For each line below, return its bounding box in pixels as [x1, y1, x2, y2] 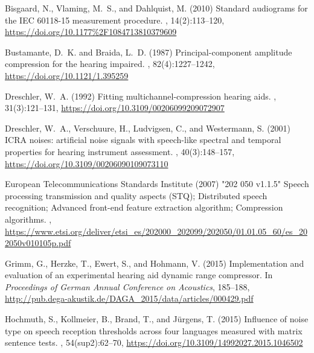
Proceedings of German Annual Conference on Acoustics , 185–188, [5, 280, 250, 293]
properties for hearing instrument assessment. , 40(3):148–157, [5, 145, 235, 157]
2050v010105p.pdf [5, 237, 71, 249]
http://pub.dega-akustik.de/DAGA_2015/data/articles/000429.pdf [5, 292, 254, 305]
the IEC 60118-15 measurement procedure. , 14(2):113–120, [5, 13, 225, 26]
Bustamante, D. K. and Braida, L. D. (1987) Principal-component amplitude [5, 45, 292, 58]
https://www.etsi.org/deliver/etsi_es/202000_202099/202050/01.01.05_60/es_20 [5, 224, 307, 237]
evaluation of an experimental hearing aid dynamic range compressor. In [5, 269, 273, 281]
